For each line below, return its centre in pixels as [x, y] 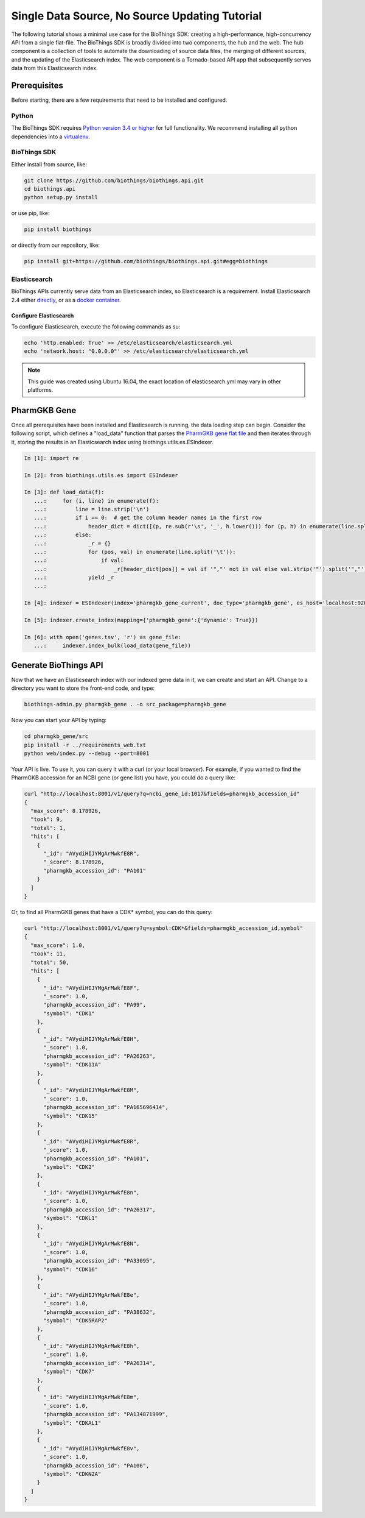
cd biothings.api [50, 189]
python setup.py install [61, 197]
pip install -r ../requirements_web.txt [85, 745]
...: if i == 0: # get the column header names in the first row [148, 518]
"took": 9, [47, 819]
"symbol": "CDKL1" [71, 1218]
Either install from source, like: [49, 164]
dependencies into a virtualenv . [51, 137]
